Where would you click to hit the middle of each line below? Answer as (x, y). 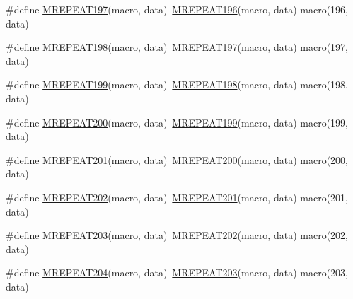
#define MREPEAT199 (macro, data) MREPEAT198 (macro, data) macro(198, (177, 84)
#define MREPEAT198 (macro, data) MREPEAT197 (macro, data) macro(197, (177, 47)
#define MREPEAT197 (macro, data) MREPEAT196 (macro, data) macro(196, (177, 9)
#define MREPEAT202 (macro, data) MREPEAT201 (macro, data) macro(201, (177, 197)
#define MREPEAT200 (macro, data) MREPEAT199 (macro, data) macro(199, (177, 122)
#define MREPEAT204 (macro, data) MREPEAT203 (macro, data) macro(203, (177, 272)
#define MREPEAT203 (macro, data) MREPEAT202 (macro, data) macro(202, (177, 235)
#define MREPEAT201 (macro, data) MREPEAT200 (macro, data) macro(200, (177, 159)
